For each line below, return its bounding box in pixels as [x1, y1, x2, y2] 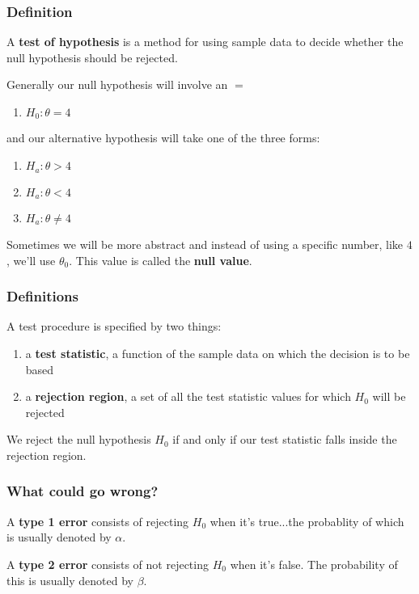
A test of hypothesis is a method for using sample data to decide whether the [6, 33, 404, 50]
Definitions [6, 286, 78, 306]
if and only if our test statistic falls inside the [172, 431, 397, 448]
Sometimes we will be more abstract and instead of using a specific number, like [6, 235, 404, 252]
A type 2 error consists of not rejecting [6, 555, 209, 572]
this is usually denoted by [6, 571, 133, 588]
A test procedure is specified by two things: [6, 318, 222, 335]
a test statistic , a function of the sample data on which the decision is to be [25, 344, 410, 361]
